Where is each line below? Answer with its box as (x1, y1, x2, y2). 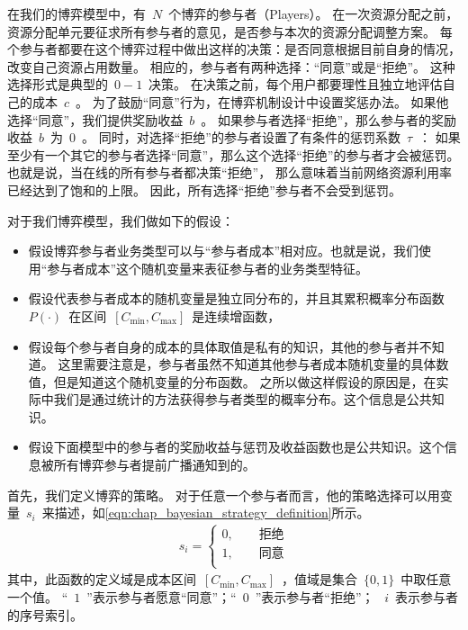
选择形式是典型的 (7, 75, 108, 94)
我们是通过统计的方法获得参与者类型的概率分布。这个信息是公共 (53, 390, 432, 409)
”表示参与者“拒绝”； (255, 588, 374, 607)
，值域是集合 (282, 570, 358, 589)
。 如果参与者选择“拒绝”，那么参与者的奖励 (201, 110, 457, 129)
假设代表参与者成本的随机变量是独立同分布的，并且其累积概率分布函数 (28, 289, 445, 308)
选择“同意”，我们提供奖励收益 (7, 110, 184, 129)
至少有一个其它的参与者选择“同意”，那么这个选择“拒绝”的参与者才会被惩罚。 (7, 145, 460, 164)
